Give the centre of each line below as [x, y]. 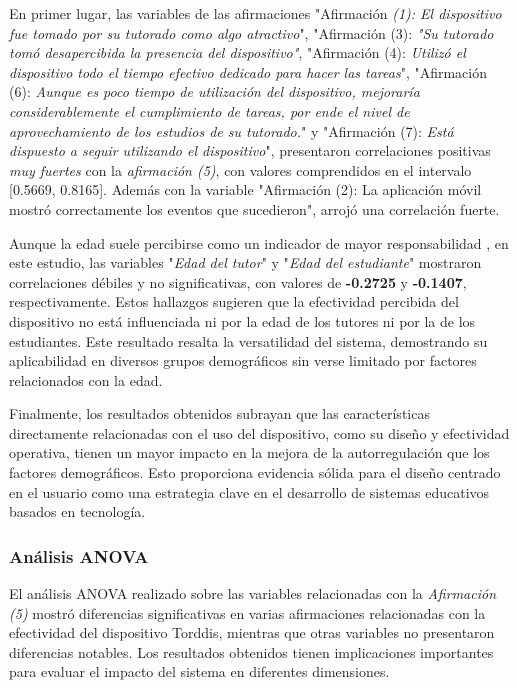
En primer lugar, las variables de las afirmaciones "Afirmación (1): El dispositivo [255, 13]
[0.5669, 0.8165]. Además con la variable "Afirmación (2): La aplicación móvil [245, 189]
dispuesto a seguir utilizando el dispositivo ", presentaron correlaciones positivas [250, 150]
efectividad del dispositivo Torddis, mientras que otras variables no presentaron [252, 632]
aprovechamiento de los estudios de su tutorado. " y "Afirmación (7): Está [231, 130]
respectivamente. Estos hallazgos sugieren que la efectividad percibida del [234, 301]
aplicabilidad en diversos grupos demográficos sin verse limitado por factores [243, 360]
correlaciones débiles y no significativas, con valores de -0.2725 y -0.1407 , [238, 281]
